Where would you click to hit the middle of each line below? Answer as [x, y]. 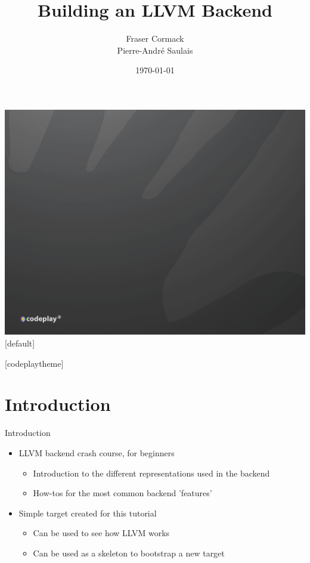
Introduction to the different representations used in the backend [151, 473]
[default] [20, 343]
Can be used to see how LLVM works [101, 533]
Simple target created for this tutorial [88, 513]
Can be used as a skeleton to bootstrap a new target [129, 553]
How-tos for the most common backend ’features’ [123, 493]
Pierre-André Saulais [155, 50]
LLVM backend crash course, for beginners [97, 452]
